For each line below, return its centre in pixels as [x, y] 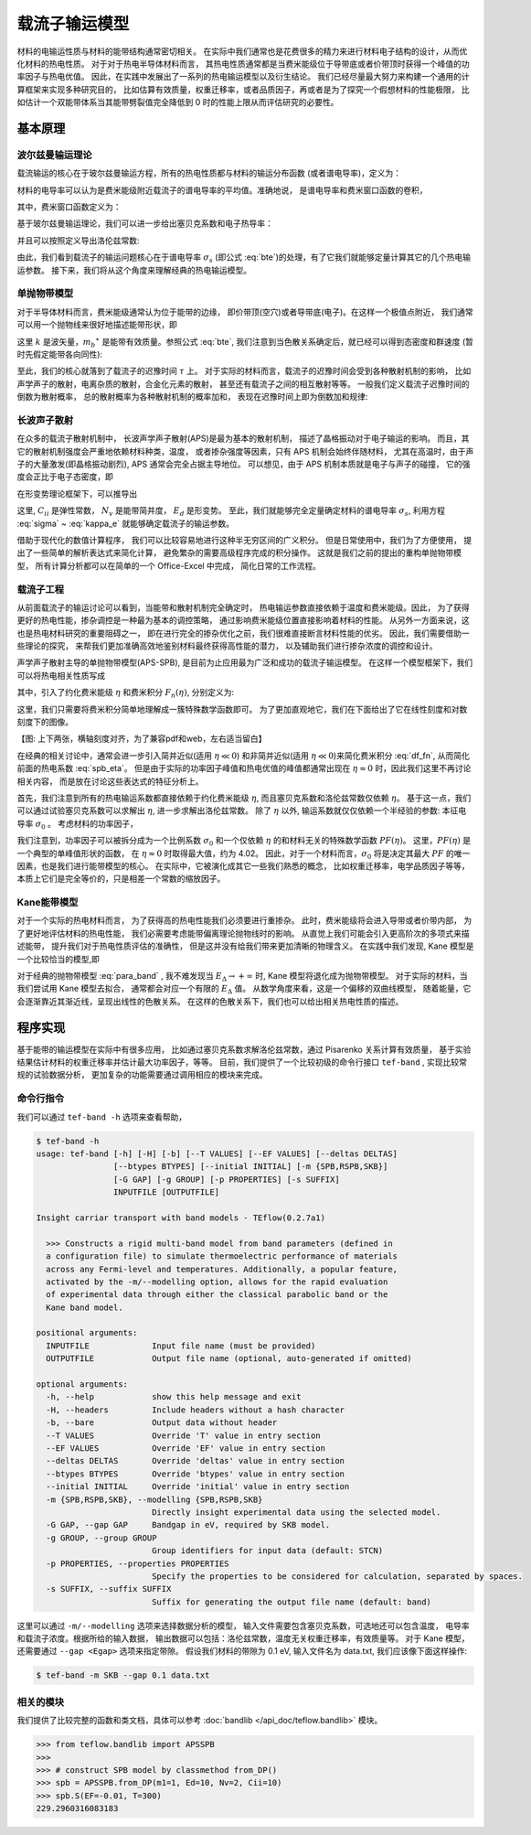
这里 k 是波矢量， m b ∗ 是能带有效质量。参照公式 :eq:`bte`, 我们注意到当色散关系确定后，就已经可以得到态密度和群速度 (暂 [245, 342]
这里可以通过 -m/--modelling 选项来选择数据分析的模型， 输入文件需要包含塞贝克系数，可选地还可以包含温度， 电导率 [243, 1626]
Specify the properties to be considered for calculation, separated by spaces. [337, 1576]
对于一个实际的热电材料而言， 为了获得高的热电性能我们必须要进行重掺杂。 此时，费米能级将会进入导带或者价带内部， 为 [244, 920]
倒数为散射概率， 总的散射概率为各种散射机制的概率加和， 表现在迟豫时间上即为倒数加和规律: [192, 397]
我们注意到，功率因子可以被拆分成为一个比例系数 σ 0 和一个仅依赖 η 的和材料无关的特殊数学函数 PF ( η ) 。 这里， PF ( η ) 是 [244, 842]
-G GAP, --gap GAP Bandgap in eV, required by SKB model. [188, 1525]
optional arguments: [82, 1384]
